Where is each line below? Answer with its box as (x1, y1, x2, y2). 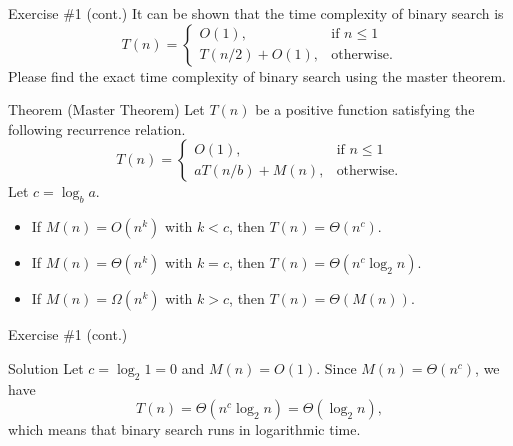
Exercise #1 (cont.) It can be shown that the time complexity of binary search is (8, 3, 504, 23)
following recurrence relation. (8, 118, 186, 139)
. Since (316, 357, 357, 378)
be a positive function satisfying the (255, 99, 475, 120)
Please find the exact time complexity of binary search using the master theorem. (8, 65, 507, 86)
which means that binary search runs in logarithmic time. (8, 419, 361, 440)
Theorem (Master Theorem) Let (8, 99, 205, 120)
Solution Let (8, 357, 84, 378)
